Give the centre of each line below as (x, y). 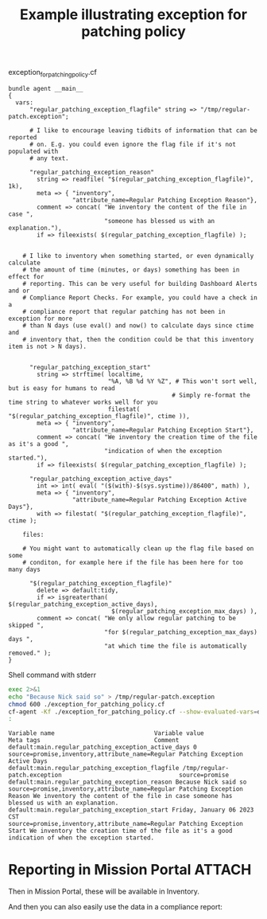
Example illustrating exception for (133, 15)
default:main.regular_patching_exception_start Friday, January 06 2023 (131, 810)
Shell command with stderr (52, 675)
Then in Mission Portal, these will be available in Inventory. (104, 892)
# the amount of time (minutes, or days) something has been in (131, 270)
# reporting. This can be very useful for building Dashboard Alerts (140, 284)
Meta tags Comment (94, 741)
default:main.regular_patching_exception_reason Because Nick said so (128, 782)
